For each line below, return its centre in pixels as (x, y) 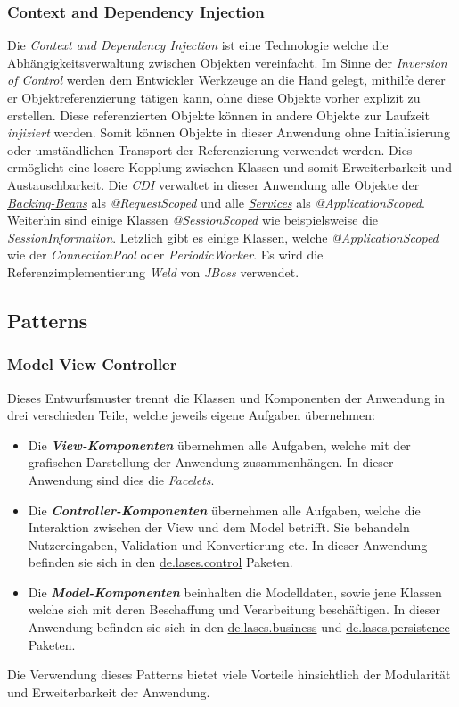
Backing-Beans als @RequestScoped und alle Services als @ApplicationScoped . (216, 202)
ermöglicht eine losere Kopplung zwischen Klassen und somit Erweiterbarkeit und (229, 167)
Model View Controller (92, 364)
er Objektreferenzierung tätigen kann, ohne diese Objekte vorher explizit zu (214, 97)
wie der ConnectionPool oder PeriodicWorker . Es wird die (165, 255)
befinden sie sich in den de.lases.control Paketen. (160, 562)
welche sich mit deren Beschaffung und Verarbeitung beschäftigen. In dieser (234, 609)
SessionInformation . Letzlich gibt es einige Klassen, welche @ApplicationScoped (223, 237)
